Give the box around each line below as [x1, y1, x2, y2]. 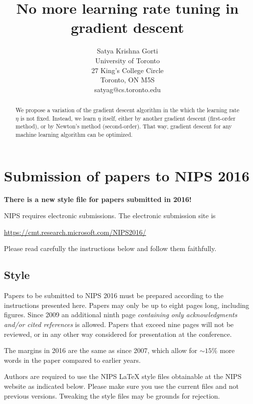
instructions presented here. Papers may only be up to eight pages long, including [4, 300, 250, 310]
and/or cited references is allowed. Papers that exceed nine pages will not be [4, 319, 234, 329]
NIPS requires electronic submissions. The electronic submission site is [4, 210, 216, 221]
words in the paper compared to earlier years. [4, 354, 141, 365]
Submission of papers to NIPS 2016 [4, 165, 250, 185]
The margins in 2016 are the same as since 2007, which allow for [4, 345, 198, 355]
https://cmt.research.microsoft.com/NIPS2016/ [4, 227, 146, 237]
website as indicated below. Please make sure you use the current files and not [4, 380, 239, 391]
